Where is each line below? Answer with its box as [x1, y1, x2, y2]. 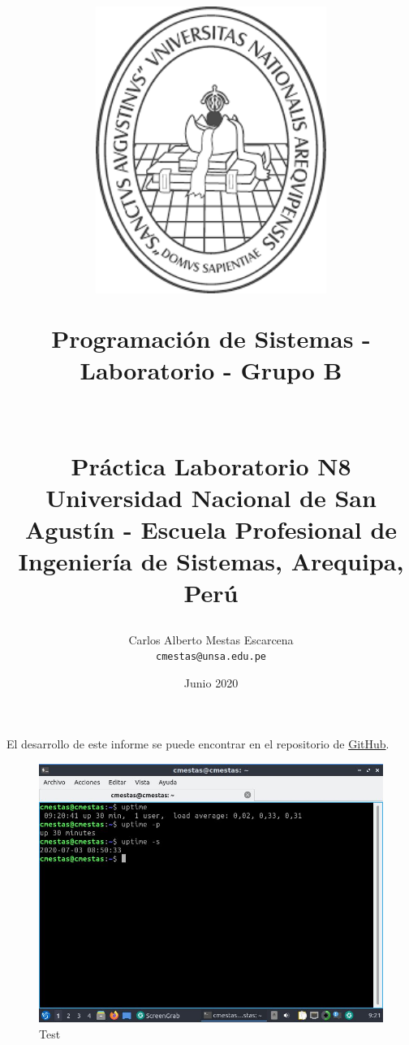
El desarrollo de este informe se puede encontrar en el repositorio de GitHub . [6, 735, 390, 752]
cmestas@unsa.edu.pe [155, 651, 267, 663]
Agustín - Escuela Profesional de [24, 513, 398, 546]
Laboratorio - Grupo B [80, 353, 342, 387]
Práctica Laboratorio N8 [71, 449, 351, 482]
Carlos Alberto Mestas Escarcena [128, 631, 294, 648]
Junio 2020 [183, 674, 239, 691]
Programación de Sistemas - [51, 321, 371, 354]
